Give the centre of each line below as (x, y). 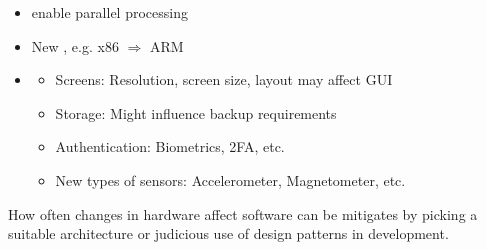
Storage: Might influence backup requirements (196, 112)
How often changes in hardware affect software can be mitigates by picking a (243, 213)
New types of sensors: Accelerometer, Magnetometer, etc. (230, 179)
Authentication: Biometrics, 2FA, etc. (170, 146)
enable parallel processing (109, 12)
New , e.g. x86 (75, 45)
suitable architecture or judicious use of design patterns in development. (228, 233)
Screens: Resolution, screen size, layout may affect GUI (224, 79)
